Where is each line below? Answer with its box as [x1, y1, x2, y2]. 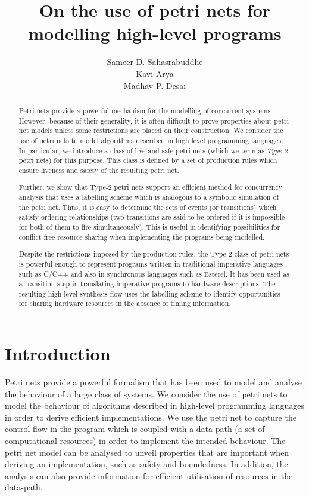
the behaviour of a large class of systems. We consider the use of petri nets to [5, 387, 288, 400]
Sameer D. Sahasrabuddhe [107, 55, 203, 68]
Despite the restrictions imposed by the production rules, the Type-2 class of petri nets [18, 249, 289, 259]
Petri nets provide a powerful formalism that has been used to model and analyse [5, 376, 302, 388]
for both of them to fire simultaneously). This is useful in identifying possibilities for [18, 222, 280, 231]
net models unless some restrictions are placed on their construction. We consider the [18, 125, 283, 135]
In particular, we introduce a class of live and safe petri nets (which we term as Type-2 [18, 145, 288, 155]
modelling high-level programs [28, 21, 282, 45]
